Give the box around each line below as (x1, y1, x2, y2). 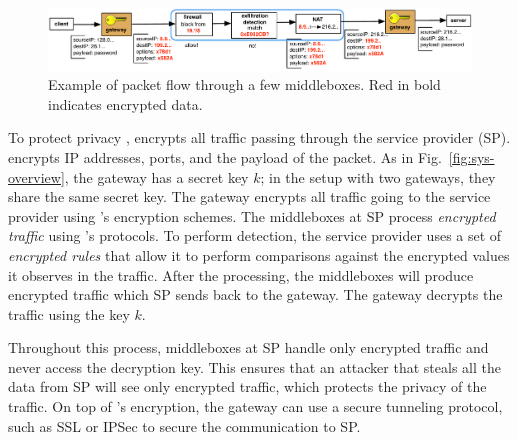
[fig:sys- (448, 146, 495, 167)
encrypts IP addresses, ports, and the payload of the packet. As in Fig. (8, 146, 442, 167)
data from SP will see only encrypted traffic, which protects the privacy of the (8, 376, 487, 397)
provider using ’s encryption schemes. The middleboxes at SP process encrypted (8, 205, 496, 226)
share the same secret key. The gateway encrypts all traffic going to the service (8, 186, 491, 207)
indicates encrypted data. (48, 93, 203, 114)
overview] (8, 166, 65, 187)
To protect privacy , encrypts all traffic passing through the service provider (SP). (8, 127, 511, 148)
